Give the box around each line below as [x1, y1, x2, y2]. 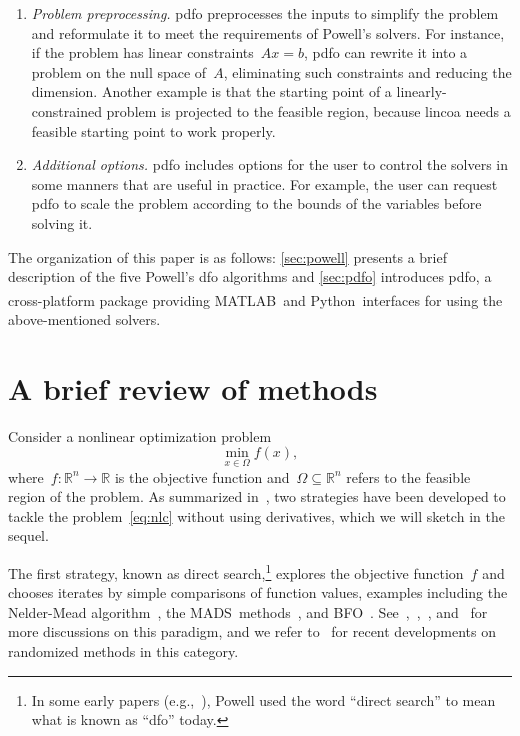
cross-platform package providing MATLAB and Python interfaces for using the [8, 289, 503, 310]
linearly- [396, 81, 447, 102]
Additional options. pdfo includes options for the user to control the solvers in [31, 154, 509, 175]
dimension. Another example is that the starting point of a [31, 81, 392, 102]
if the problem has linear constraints [31, 42, 254, 63]
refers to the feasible [346, 466, 471, 487]
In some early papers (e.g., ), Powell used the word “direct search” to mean [31, 689, 496, 710]
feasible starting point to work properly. [31, 120, 276, 141]
